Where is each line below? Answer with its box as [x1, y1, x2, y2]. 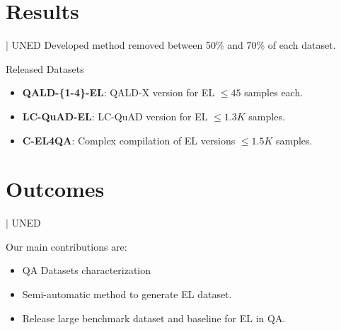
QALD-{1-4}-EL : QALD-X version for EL [22, 85, 215, 100]
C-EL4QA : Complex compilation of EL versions [22, 132, 236, 147]
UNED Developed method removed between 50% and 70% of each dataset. [11, 38, 336, 52]
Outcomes [6, 174, 105, 203]
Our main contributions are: [6, 239, 127, 254]
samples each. [244, 85, 304, 100]
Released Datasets [6, 61, 84, 76]
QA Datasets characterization [22, 263, 151, 278]
